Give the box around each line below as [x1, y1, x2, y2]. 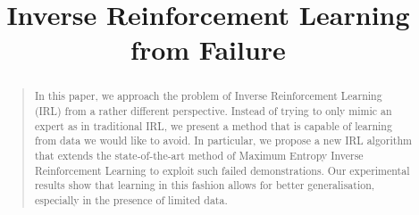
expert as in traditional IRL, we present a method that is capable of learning [34, 118, 392, 133]
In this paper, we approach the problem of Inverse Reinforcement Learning [34, 88, 382, 103]
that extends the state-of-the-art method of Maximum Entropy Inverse [34, 147, 364, 162]
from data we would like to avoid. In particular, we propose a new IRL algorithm [34, 133, 412, 148]
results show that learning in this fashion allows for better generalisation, [34, 178, 375, 193]
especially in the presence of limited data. [34, 192, 228, 207]
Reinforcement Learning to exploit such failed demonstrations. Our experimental [34, 162, 410, 178]
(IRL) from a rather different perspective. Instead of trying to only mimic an [34, 103, 392, 119]
